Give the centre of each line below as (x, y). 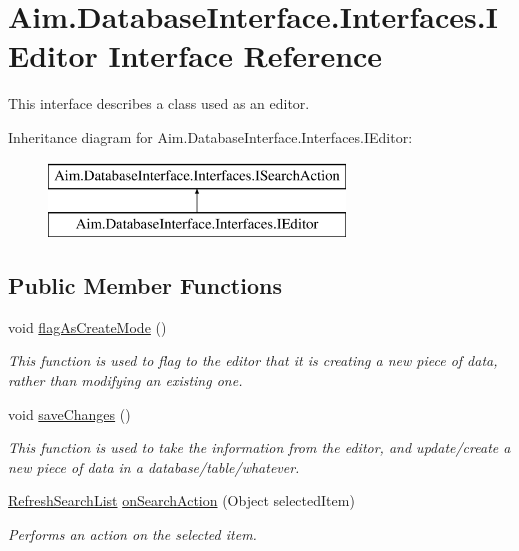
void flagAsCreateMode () (87, 326)
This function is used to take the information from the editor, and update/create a (259, 447)
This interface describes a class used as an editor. (159, 103)
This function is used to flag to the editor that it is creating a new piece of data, (253, 360)
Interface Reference (245, 55)
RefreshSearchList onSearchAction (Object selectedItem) (181, 500)
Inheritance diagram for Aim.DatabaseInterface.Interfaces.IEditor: (210, 136)
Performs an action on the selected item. (132, 534)
